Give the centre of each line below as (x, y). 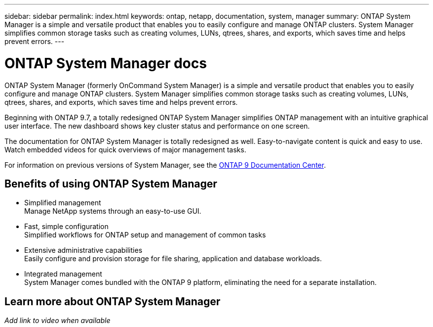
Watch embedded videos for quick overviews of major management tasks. (125, 149)
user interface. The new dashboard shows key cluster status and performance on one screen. (157, 126)
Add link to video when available (58, 321)
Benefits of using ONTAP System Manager (111, 184)
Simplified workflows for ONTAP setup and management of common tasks (145, 235)
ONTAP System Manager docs (106, 63)
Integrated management (63, 274)
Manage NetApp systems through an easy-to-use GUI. (113, 211)
